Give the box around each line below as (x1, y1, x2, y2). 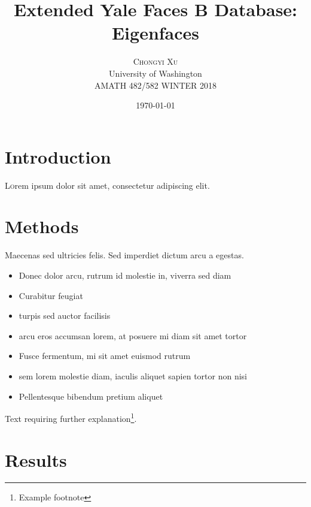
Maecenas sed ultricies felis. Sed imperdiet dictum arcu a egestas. (5, 249, 244, 261)
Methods (5, 214, 79, 239)
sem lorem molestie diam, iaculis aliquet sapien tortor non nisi (19, 369, 248, 382)
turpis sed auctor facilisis (19, 309, 111, 322)
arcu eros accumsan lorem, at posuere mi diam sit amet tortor (19, 329, 247, 342)
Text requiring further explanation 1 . (5, 411, 137, 424)
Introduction (5, 144, 111, 168)
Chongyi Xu (133, 55, 178, 68)
